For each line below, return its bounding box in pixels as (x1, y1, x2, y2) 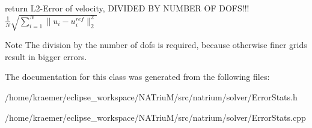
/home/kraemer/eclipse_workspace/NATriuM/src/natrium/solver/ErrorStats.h (5, 90, 298, 103)
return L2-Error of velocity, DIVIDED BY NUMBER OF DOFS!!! (5, 2, 249, 14)
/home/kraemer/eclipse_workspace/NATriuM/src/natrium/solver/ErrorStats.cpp (5, 111, 306, 123)
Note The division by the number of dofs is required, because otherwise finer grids (5, 38, 307, 51)
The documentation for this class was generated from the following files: (5, 70, 270, 83)
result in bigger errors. (5, 50, 87, 62)
